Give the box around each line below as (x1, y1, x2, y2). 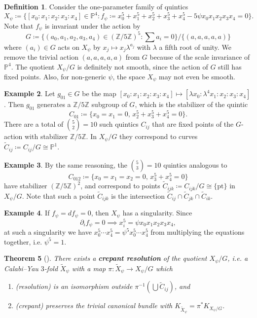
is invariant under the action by (44, 20, 141, 31)
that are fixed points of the (152, 119, 234, 129)
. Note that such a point (22, 190, 95, 201)
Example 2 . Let (4, 88, 55, 99)
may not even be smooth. (159, 71, 235, 81)
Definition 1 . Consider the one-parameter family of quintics (4, 1, 188, 11)
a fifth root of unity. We (159, 41, 231, 52)
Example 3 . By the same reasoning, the (4, 159, 127, 170)
